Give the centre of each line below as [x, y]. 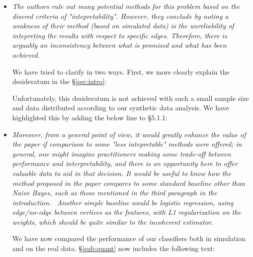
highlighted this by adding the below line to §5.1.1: [90, 117]
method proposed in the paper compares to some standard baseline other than [128, 183]
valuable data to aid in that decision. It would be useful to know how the [122, 173]
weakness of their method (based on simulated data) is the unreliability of [123, 26]
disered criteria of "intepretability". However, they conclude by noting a [120, 16]
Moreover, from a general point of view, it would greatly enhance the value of [129, 134]
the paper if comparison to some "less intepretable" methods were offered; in [127, 144]
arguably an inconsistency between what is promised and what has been [119, 45]
